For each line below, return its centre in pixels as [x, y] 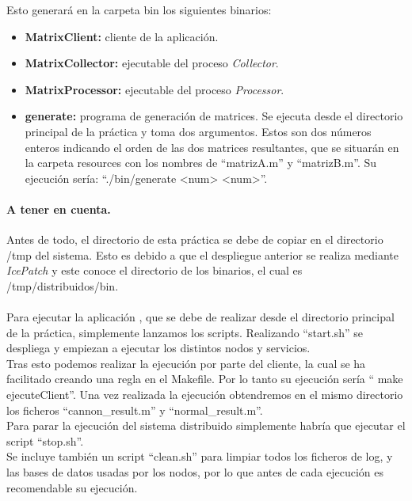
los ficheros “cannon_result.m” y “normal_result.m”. [135, 410]
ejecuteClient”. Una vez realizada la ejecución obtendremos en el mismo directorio [205, 395]
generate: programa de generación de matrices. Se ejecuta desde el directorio [214, 116]
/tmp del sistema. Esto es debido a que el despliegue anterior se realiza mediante [202, 254]
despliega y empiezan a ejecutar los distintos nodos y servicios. [158, 348]
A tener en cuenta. [59, 209]
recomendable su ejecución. [72, 487]
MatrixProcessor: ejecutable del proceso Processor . [154, 89]
